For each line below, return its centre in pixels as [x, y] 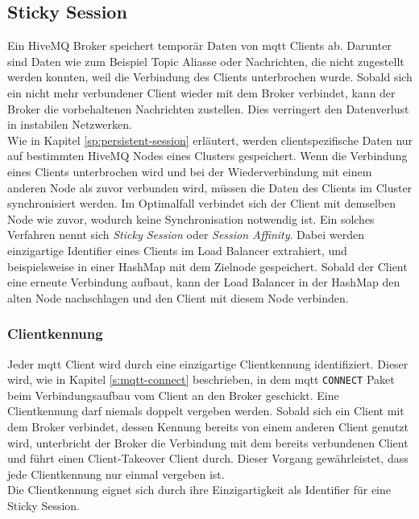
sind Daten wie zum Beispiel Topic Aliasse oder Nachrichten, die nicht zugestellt [206, 61]
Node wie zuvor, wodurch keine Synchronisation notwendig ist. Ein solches [191, 218]
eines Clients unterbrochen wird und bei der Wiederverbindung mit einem [190, 171]
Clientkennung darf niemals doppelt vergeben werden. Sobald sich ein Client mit [206, 411]
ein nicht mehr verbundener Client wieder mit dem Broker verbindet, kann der [201, 92]
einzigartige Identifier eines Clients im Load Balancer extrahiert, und [177, 250]
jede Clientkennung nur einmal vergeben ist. [116, 474]
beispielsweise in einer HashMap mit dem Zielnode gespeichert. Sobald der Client [207, 266]
